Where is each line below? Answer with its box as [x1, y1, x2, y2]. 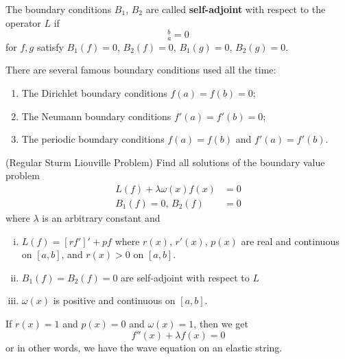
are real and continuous [241, 233, 340, 248]
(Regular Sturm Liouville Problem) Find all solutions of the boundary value [5, 154, 325, 169]
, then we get [193, 316, 249, 330]
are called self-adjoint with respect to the [145, 2, 326, 16]
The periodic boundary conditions [21, 132, 165, 146]
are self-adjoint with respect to [121, 270, 250, 284]
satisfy [36, 39, 64, 54]
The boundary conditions [5, 2, 112, 16]
